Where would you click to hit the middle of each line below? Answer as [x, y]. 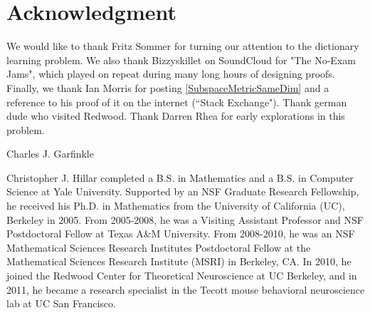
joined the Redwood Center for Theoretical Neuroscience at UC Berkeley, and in [182, 276]
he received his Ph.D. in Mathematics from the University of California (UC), [176, 206]
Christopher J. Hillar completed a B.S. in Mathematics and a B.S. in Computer [180, 177]
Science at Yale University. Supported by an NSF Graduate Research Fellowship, [183, 191]
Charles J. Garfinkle [50, 154]
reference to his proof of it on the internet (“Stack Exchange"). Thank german [177, 102]
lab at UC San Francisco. [61, 303]
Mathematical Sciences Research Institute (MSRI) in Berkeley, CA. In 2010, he [179, 261]
